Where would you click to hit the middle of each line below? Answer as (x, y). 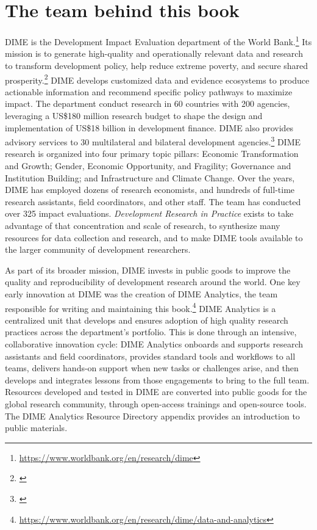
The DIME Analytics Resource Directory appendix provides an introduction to (152, 416)
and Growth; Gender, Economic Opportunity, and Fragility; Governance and (148, 166)
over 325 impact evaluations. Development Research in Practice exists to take (149, 213)
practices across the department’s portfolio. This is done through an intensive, (151, 332)
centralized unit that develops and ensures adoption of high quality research (147, 320)
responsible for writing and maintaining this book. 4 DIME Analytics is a (141, 307)
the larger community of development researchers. (98, 249)
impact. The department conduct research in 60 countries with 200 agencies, (148, 103)
